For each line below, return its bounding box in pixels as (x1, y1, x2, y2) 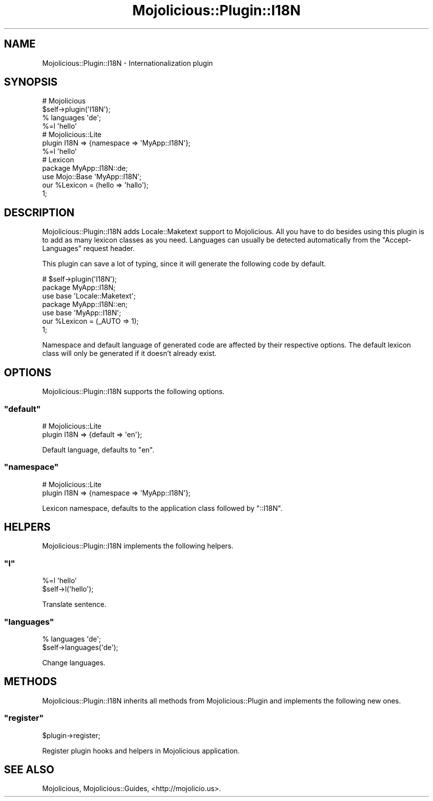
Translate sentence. (42, 600, 107, 609)
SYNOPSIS (4, 76, 58, 89)
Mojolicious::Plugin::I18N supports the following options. (42, 387, 225, 396)
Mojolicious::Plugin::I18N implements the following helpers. (42, 542, 234, 551)
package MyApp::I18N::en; (42, 300, 128, 309)
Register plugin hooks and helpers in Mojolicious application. (42, 746, 240, 755)
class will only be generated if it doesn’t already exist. (42, 349, 217, 358)
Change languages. (42, 658, 106, 667)
